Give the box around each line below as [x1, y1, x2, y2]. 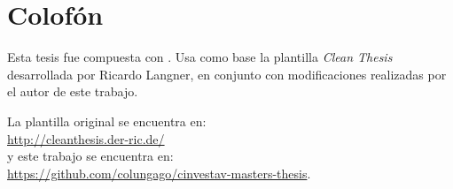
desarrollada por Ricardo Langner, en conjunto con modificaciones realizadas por [7, 64, 447, 83]
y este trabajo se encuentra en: [7, 147, 174, 165]
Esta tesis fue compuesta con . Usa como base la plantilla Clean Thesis [7, 48, 393, 66]
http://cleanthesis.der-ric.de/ [7, 129, 165, 147]
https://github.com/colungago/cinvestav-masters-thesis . [7, 163, 311, 182]
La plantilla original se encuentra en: [7, 111, 207, 130]
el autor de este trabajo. [7, 82, 138, 101]
